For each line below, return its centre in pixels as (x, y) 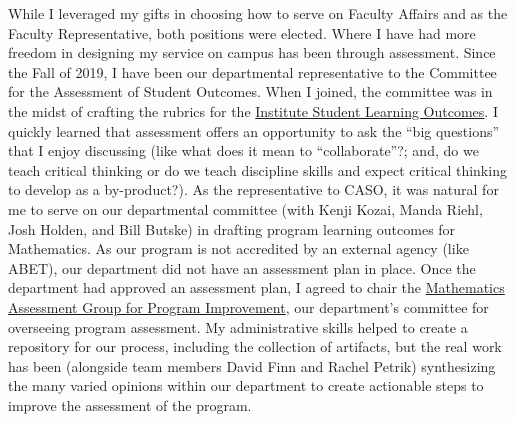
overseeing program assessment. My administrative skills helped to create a (238, 326)
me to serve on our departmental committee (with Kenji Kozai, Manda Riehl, (245, 208)
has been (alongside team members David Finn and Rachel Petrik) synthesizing (252, 365)
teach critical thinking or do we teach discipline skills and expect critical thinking (257, 169)
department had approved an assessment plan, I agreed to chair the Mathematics (256, 287)
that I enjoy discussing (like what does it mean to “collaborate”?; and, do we (243, 150)
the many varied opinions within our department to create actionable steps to (246, 385)
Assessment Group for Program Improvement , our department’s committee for (248, 306)
